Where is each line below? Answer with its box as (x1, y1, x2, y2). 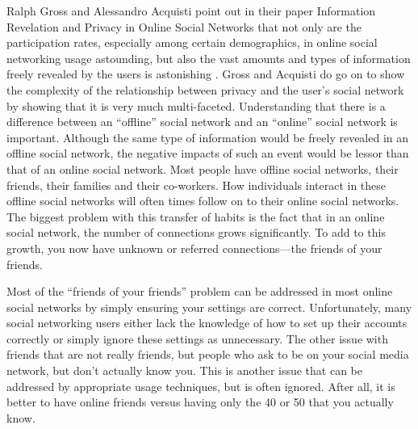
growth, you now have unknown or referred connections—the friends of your (6, 239, 382, 256)
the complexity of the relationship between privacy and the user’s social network (6, 81, 404, 98)
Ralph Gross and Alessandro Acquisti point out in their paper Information (6, 2, 376, 19)
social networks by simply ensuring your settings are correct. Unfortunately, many (6, 298, 412, 315)
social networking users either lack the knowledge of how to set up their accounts (6, 314, 408, 331)
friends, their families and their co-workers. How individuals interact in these (6, 176, 387, 193)
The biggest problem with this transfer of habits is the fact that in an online (6, 208, 385, 225)
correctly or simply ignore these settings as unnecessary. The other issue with (6, 330, 388, 347)
